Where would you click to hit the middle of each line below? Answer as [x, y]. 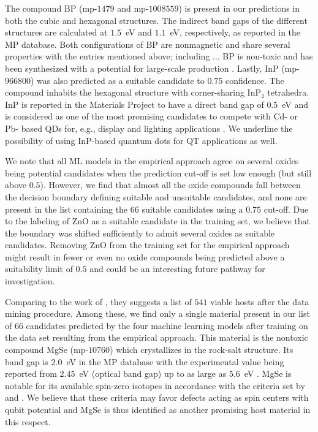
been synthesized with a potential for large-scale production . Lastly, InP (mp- [152, 68]
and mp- [133, 8]
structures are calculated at [56, 32]
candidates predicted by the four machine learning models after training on [167, 325]
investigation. [30, 281]
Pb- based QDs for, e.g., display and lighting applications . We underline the [149, 128]
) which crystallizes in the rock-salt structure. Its [202, 350]
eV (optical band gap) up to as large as [153, 373]
